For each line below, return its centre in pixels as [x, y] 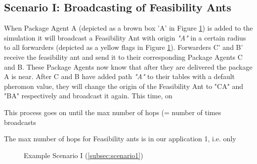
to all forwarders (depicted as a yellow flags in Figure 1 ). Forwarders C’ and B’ [124, 47]
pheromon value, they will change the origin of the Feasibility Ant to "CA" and [124, 86]
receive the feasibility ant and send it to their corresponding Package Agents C [123, 57]
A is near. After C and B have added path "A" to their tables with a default [119, 76]
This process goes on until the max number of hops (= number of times [113, 112]
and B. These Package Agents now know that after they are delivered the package [128, 66]
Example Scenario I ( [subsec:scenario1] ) [84, 155]
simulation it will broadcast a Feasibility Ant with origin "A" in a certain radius [125, 37]
